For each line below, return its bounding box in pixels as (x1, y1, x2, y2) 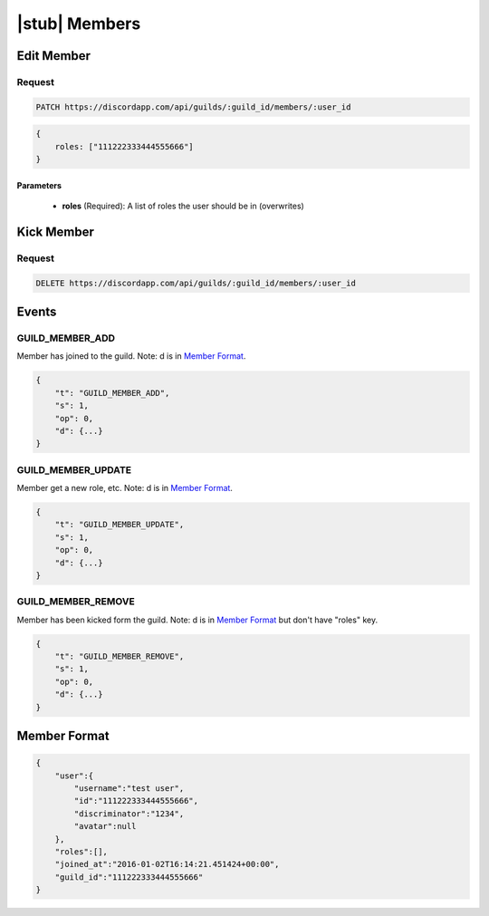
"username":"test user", (73, 784, 185, 794)
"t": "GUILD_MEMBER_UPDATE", (54, 519, 185, 530)
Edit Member (16, 48, 91, 63)
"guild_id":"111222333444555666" (54, 872, 204, 882)
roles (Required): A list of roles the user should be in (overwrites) (62, 200, 305, 212)
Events (16, 304, 57, 320)
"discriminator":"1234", (73, 808, 185, 819)
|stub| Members (16, 14, 141, 34)
